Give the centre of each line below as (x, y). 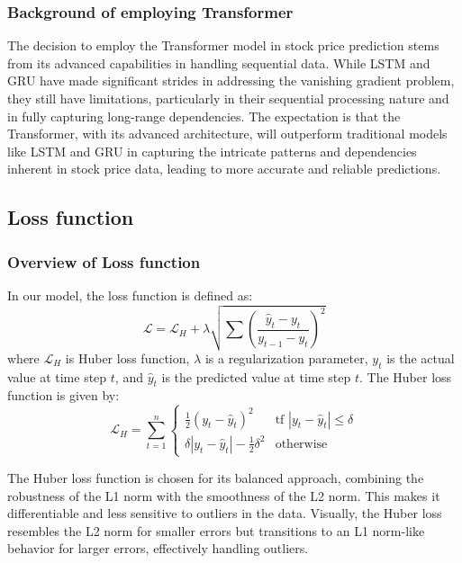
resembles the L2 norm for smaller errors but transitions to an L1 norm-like (216, 530)
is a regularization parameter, (286, 357)
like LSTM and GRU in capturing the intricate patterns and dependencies (212, 151)
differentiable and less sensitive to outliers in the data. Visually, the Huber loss (225, 513)
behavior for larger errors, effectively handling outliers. (158, 548)
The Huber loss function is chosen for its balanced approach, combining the (216, 477)
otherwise (301, 444)
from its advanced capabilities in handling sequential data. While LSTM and (219, 63)
